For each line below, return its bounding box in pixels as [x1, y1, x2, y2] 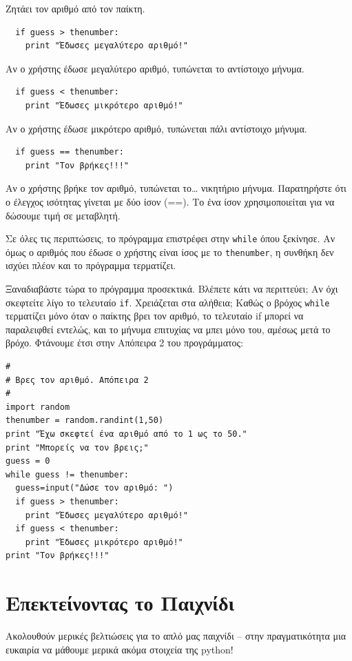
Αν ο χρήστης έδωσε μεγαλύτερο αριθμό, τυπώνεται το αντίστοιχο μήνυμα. [6, 61, 304, 75]
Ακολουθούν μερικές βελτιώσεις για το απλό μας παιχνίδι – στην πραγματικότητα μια [6, 629, 346, 643]
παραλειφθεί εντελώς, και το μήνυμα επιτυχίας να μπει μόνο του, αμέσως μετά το [6, 322, 331, 336]
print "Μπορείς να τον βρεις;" [6, 442, 149, 453]
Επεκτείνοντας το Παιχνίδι [6, 589, 235, 617]
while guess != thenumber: [6, 469, 129, 480]
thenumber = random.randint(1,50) [6, 415, 164, 426]
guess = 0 [6, 456, 50, 466]
